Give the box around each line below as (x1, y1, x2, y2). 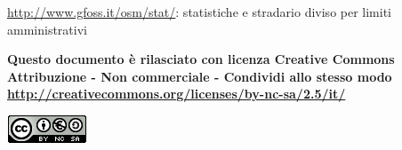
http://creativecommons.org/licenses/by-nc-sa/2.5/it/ (7, 84, 346, 103)
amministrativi (7, 20, 87, 38)
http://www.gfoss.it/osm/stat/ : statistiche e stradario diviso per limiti (7, 3, 392, 20)
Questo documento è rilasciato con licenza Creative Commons (7, 50, 395, 68)
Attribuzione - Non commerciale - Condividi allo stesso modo (7, 67, 392, 85)
